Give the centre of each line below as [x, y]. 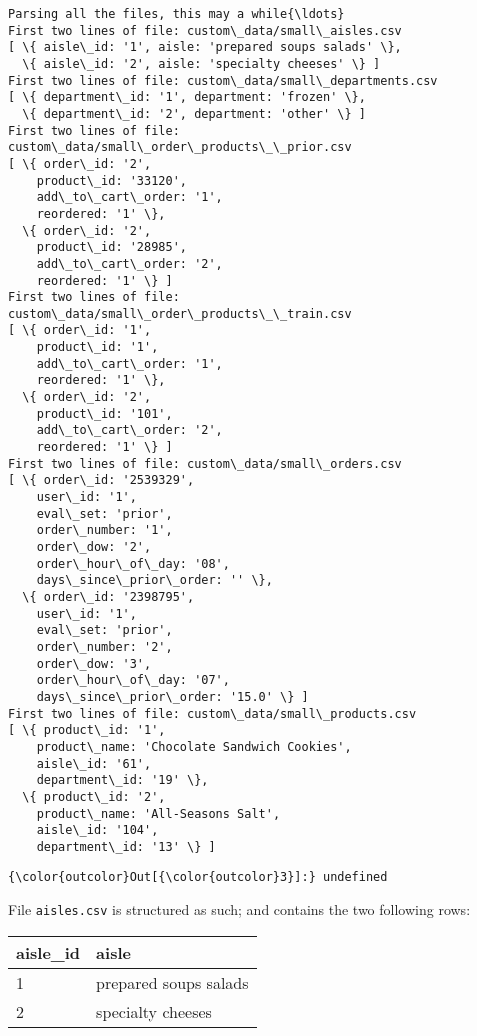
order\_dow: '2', [94, 547]
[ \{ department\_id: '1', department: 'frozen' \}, [187, 97]
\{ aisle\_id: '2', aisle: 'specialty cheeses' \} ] [201, 63]
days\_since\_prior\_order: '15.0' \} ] [172, 696]
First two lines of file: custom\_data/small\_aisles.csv [205, 30]
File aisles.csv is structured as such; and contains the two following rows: [239, 909]
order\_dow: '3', [94, 663]
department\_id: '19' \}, [122, 780]
